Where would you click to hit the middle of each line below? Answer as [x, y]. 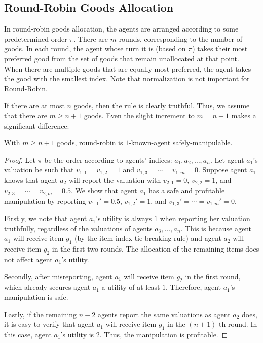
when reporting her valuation [205, 218]
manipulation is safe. [36, 297]
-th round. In [237, 324]
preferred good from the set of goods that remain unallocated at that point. [122, 58]
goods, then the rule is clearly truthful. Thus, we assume [162, 105]
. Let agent [227, 159]
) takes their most [220, 49]
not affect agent [28, 259]
